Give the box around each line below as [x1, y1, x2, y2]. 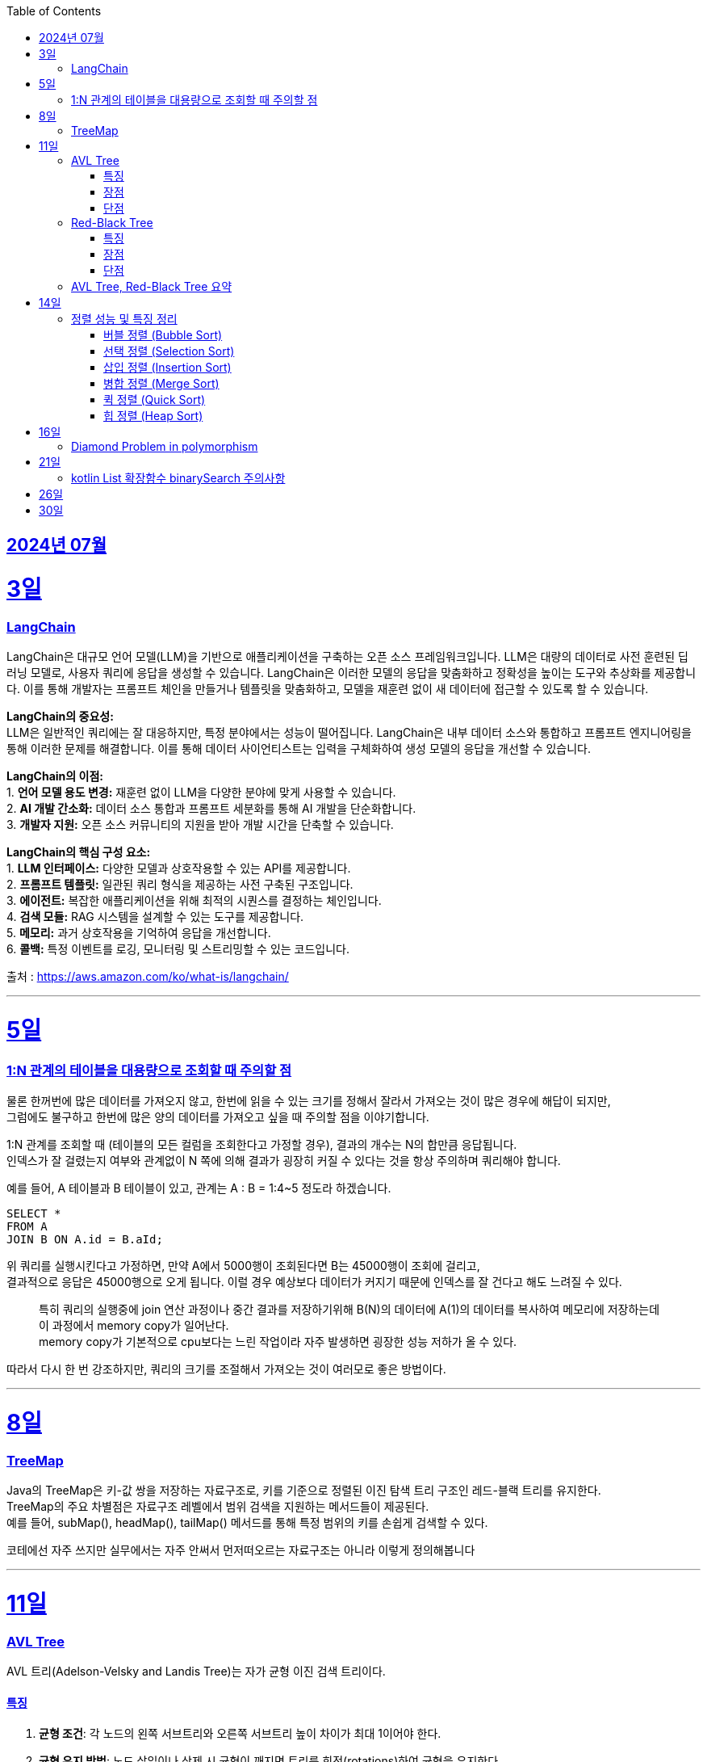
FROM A [6, 1220, 48, 1234]
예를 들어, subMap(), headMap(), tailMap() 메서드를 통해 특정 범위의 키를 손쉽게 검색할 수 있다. [6, 1516, 488, 1530]
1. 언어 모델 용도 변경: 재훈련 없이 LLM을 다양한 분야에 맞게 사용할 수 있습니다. [6, 785, 396, 800]
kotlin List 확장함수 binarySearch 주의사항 [71, 471, 286, 485]
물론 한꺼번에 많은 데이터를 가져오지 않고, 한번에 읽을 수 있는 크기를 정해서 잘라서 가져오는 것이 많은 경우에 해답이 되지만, [6, 1094, 611, 1108]
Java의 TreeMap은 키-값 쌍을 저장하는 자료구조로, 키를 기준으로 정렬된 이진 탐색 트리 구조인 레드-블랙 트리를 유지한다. [6, 1483, 601, 1498]
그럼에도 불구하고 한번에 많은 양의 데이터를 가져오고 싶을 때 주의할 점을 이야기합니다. [6, 1110, 429, 1125]
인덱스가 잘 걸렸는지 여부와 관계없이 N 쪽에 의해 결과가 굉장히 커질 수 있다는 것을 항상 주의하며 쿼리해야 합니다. [6, 1154, 561, 1168]
